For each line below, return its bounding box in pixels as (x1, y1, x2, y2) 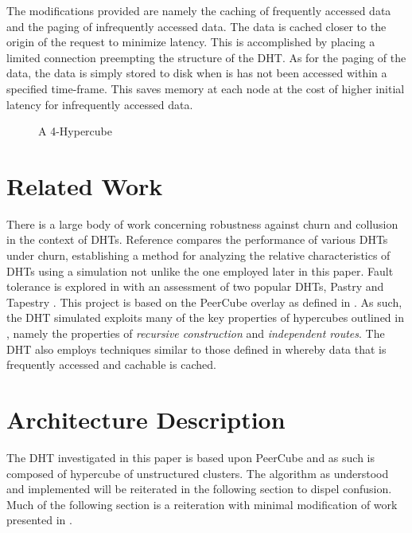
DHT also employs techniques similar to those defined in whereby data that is (6, 340, 387, 357)
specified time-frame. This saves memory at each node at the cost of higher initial (6, 80, 405, 96)
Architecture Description (6, 403, 286, 435)
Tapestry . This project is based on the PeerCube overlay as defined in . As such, (6, 293, 402, 310)
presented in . (6, 511, 72, 528)
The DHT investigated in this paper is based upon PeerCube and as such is (6, 449, 375, 465)
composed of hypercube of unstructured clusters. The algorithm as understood (6, 464, 389, 481)
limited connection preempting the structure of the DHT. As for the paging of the (6, 49, 406, 65)
